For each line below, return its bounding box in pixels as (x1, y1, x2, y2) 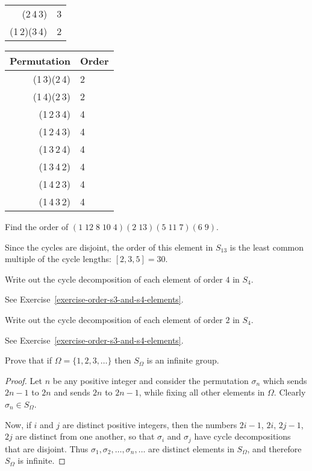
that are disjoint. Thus (5, 442, 89, 455)
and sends (54, 386, 90, 399)
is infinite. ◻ (17, 454, 66, 467)
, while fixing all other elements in (139, 386, 265, 399)
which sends (263, 374, 307, 386)
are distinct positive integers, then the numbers (62, 418, 237, 431)
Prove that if (5, 354, 52, 367)
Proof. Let (5, 374, 42, 386)
